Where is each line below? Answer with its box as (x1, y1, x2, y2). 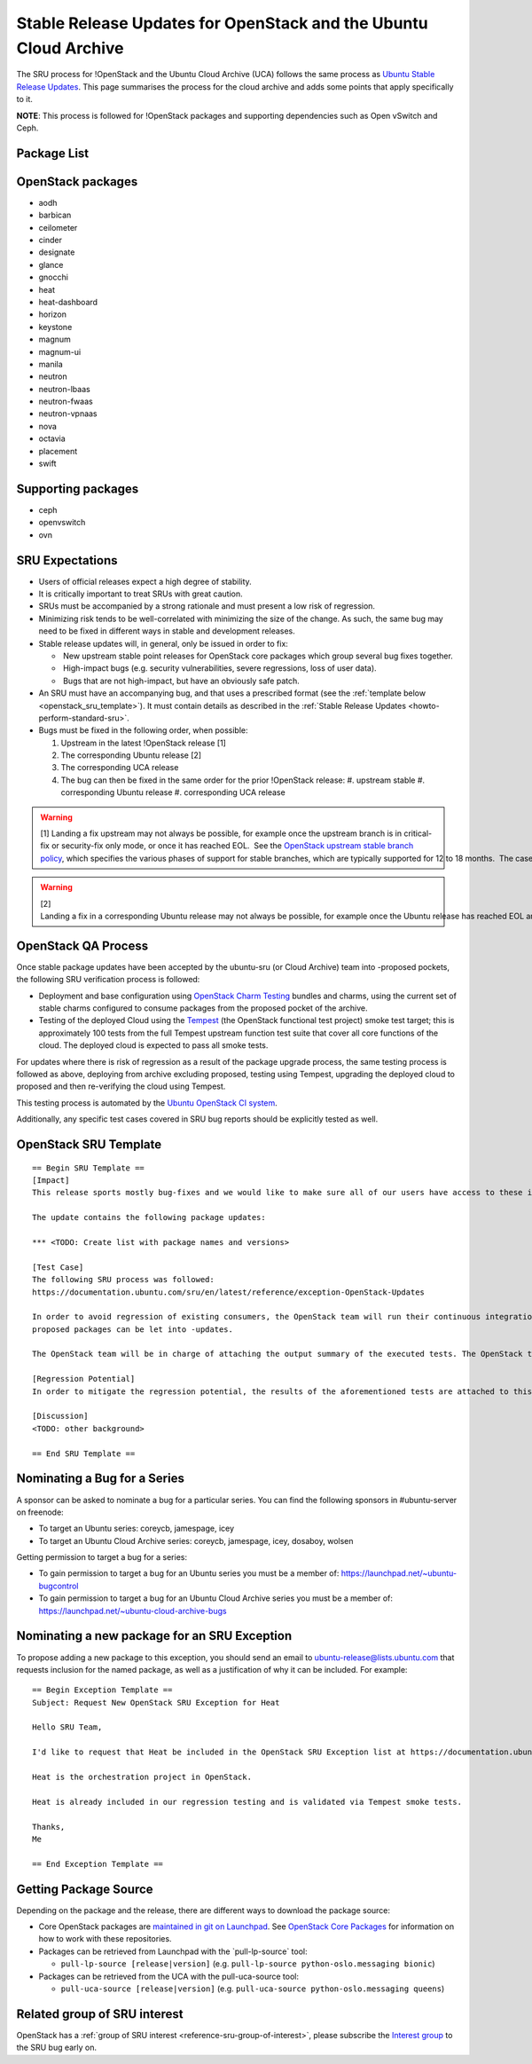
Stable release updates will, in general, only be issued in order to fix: (38, 638, 288, 649)
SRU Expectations (16, 553, 119, 568)
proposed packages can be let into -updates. (32, 1324, 234, 1335)
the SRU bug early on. (16, 2042, 98, 2053)
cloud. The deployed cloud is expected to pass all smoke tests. (38, 1040, 269, 1051)
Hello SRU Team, (32, 1722, 103, 1732)
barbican (38, 209, 72, 221)
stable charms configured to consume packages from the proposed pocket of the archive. (38, 1003, 368, 1013)
